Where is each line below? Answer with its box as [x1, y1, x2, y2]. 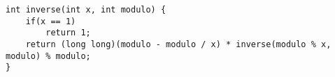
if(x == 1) [25, 16, 76, 26]
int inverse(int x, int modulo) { [6, 5, 166, 15]
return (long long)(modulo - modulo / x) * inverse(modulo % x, [25, 39, 332, 49]
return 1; [45, 28, 91, 38]
